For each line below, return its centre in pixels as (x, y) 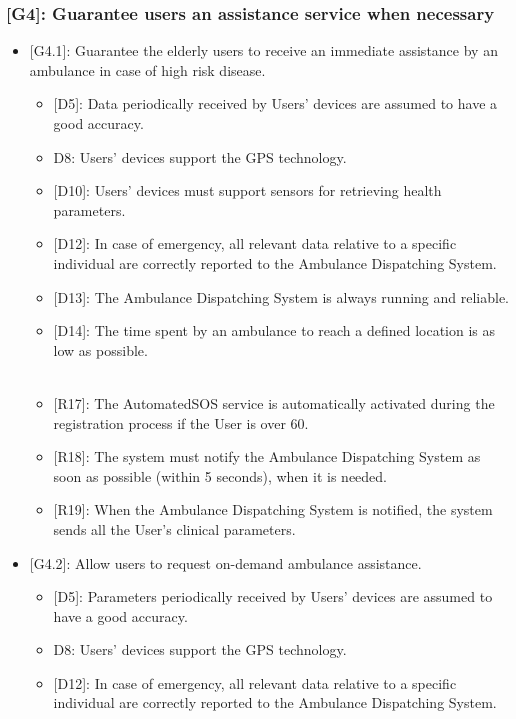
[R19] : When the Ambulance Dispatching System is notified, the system (273, 509)
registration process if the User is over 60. (181, 422)
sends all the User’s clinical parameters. (174, 528)
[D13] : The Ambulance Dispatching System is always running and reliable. (281, 296)
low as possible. (100, 349)
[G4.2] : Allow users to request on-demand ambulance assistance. (225, 562)
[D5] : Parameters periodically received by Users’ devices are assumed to (273, 596)
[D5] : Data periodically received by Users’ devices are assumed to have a (275, 103)
